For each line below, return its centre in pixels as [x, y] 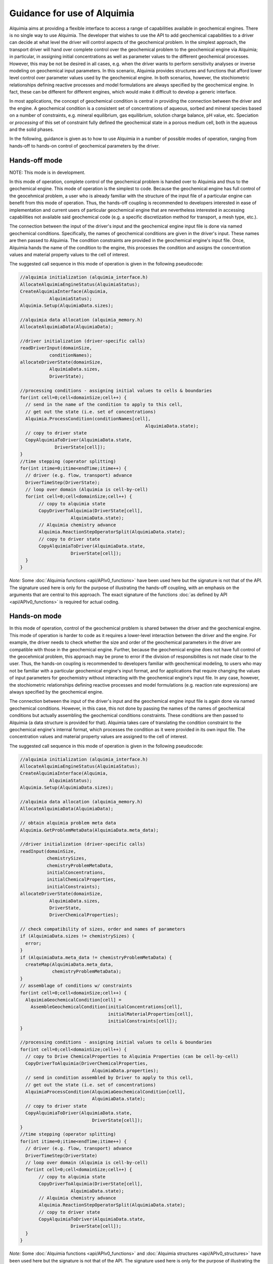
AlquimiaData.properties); [125, 1070]
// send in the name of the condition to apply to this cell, [104, 405]
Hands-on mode [35, 616]
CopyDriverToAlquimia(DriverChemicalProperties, [87, 1064]
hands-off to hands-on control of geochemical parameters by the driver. [85, 146]
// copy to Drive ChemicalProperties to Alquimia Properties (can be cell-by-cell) [132, 1056]
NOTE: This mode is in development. [47, 172]
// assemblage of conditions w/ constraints [76, 986]
